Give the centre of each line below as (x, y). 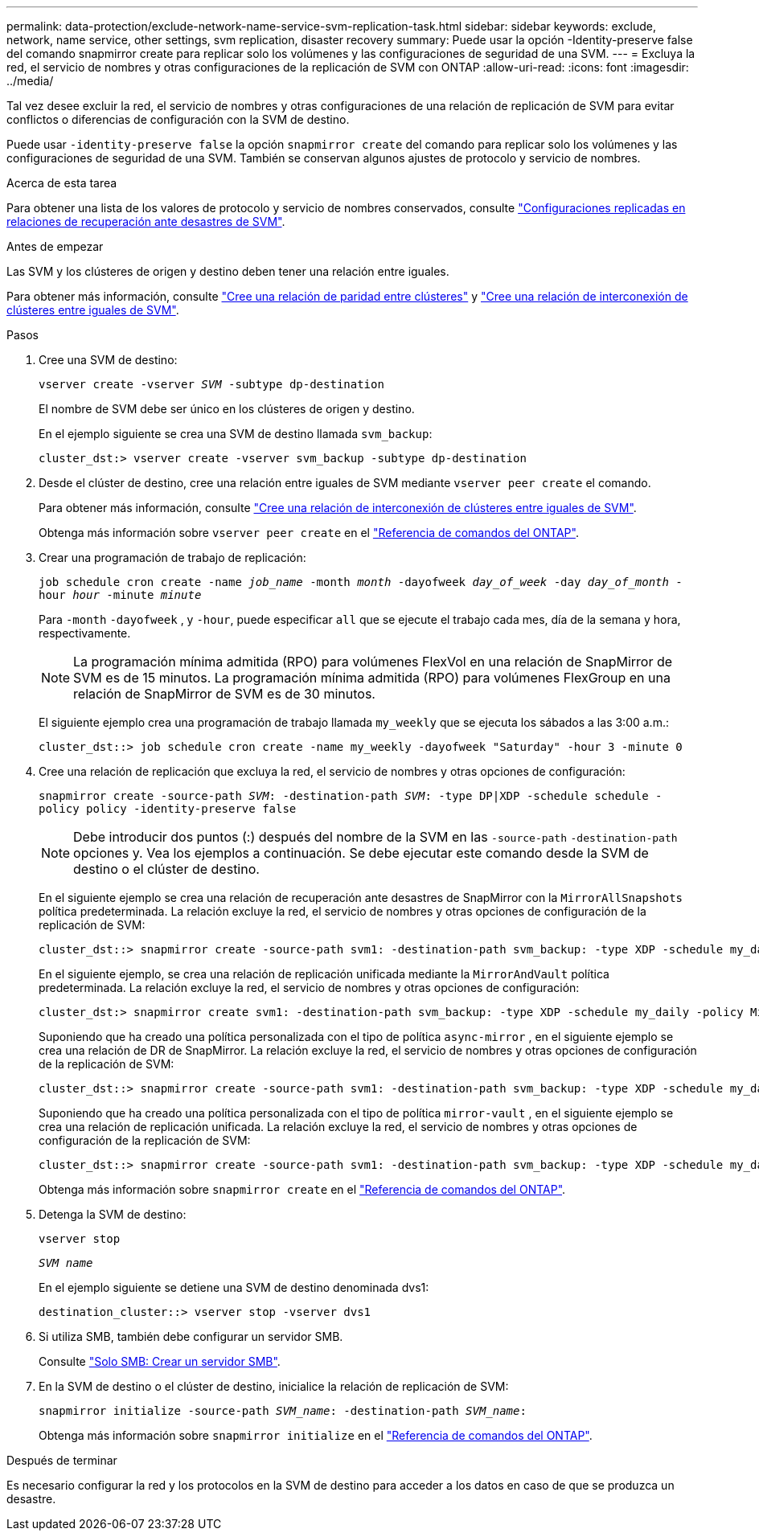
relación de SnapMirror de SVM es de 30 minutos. (224, 694)
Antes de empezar (55, 246)
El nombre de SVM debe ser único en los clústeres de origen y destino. (227, 409)
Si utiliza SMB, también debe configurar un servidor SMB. (191, 1336)
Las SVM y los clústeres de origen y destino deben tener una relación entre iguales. (228, 271)
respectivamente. (85, 633)
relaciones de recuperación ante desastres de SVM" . (146, 221)
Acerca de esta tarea (62, 183)
